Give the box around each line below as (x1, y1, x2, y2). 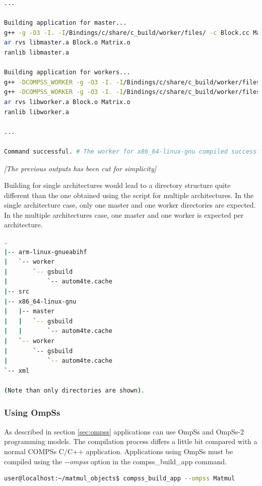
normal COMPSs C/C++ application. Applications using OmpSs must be (4, 446, 233, 456)
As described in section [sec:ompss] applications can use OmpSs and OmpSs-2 (4, 426, 244, 436)
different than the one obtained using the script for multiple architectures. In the (4, 189, 254, 200)
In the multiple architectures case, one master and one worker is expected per (4, 209, 244, 220)
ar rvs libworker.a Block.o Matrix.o (4, 98, 130, 106)
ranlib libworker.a (4, 108, 69, 116)
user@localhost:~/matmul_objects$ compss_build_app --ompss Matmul (4, 475, 235, 482)
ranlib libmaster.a (4, 48, 69, 56)
